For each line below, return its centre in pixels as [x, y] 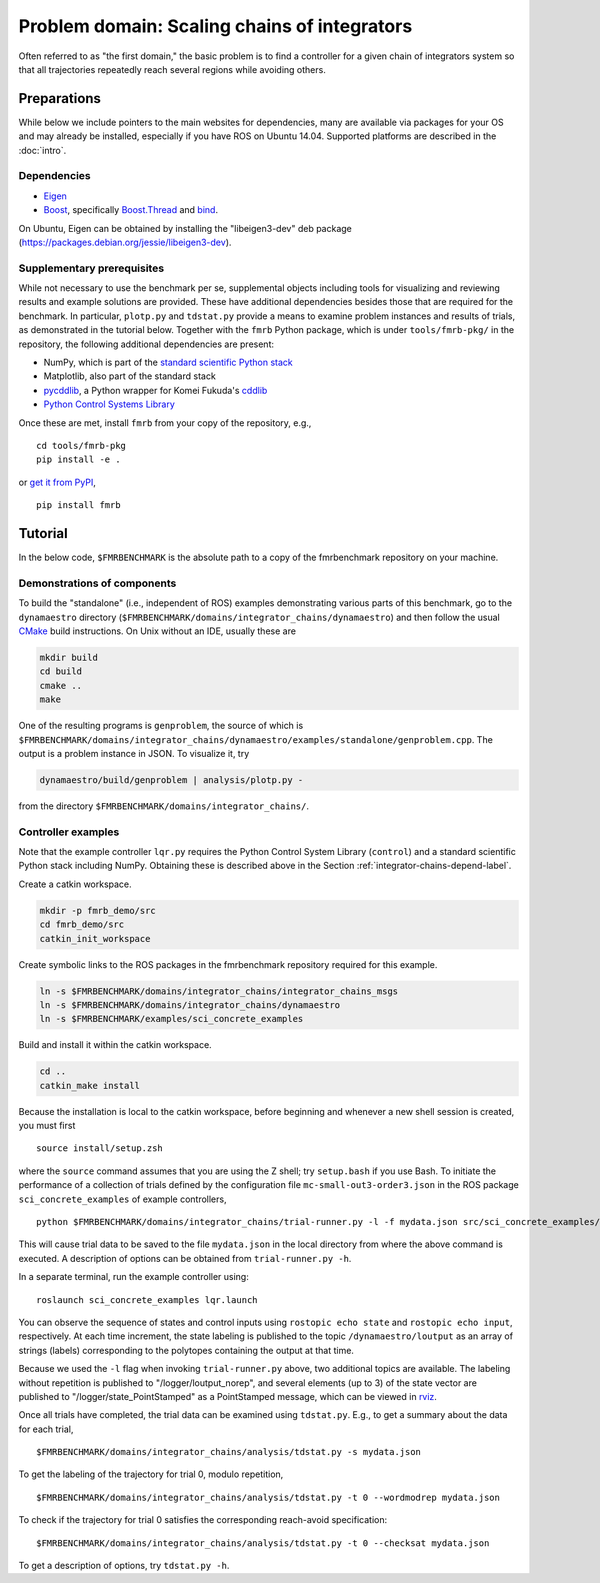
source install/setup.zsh [100, 1148]
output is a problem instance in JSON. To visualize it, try [134, 753]
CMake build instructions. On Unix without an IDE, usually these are [157, 631]
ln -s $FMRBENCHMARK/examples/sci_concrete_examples [171, 1019]
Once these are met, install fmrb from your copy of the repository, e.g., [165, 422]
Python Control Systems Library [109, 404]
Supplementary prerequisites [91, 268]
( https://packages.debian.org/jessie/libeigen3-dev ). [125, 242]
